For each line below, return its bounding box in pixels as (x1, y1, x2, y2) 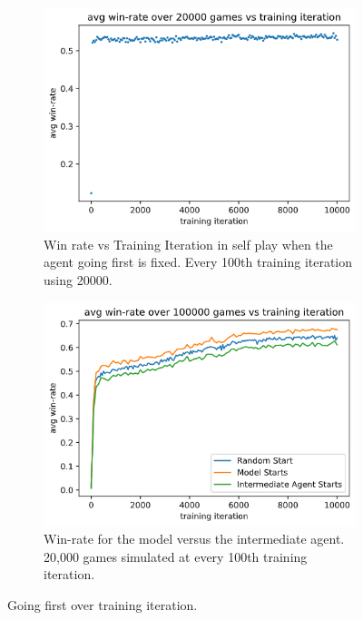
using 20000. (44, 270, 113, 289)
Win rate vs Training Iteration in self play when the (44, 234, 333, 253)
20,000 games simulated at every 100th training (44, 546, 308, 566)
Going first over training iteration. (7, 595, 198, 615)
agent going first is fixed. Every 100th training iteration (44, 252, 353, 271)
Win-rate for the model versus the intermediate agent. (44, 529, 345, 548)
